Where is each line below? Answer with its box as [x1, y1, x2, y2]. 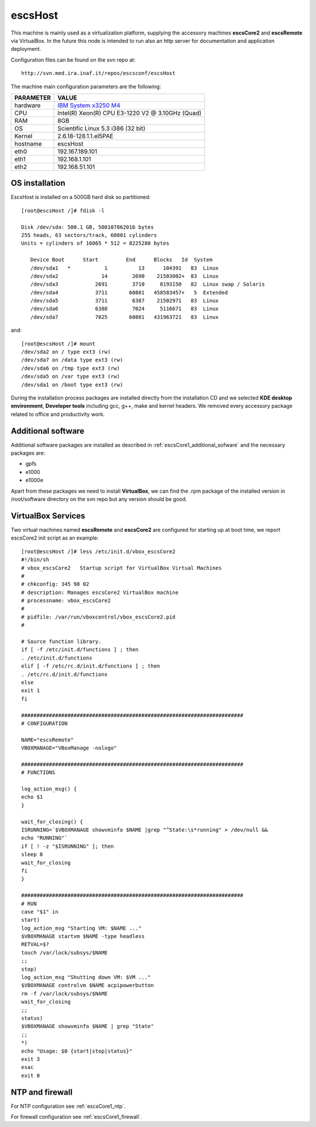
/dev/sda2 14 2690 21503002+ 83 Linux [30, 273, 219, 279]
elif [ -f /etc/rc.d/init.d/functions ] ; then [21, 663, 160, 669]
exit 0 [21, 1072, 40, 1079]
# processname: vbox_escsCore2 [21, 597, 111, 604]
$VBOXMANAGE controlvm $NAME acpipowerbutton [21, 982, 154, 989]
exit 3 [21, 1056, 40, 1062]
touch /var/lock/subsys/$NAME [21, 949, 108, 956]
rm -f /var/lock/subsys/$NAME [21, 990, 108, 997]
